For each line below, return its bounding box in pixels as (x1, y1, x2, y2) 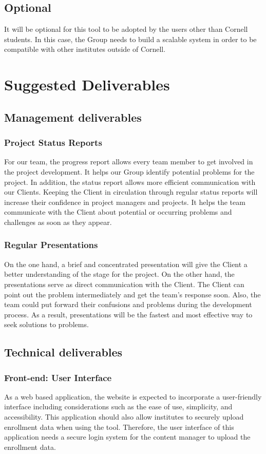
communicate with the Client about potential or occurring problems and (4, 206, 232, 217)
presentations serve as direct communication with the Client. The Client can (4, 278, 244, 289)
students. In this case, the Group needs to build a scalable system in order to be (4, 33, 257, 44)
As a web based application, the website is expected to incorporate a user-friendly (4, 391, 262, 402)
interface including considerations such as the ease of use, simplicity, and (4, 401, 233, 412)
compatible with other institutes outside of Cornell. (4, 44, 166, 54)
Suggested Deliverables (4, 74, 170, 95)
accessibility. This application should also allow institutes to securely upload (4, 411, 244, 422)
